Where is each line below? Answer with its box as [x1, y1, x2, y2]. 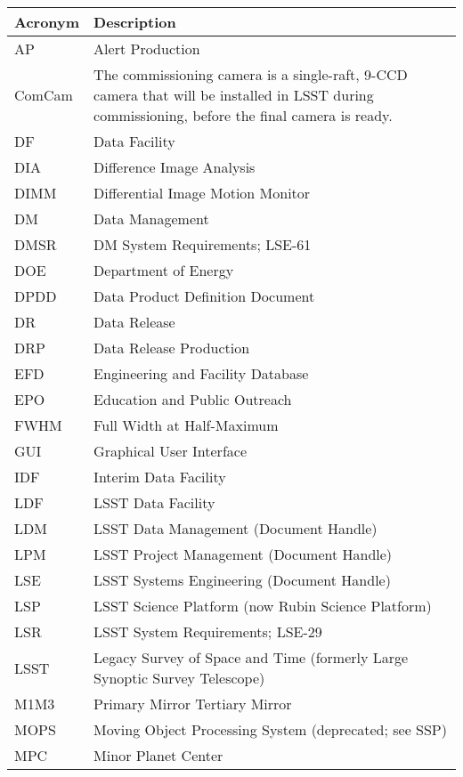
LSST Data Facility [93, 492, 215, 513]
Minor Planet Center [93, 745, 223, 765]
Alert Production [93, 38, 200, 59]
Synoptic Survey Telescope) [93, 668, 265, 688]
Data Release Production [93, 337, 250, 358]
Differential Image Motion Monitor [93, 182, 311, 203]
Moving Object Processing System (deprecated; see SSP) [93, 719, 447, 740]
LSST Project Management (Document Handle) [93, 544, 393, 564]
